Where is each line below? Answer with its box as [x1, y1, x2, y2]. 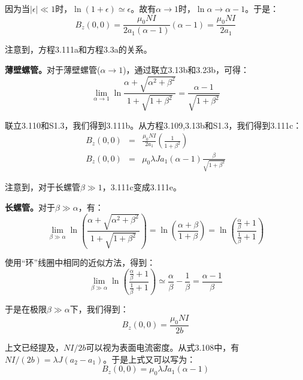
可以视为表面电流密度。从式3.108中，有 [86, 341, 240, 354]
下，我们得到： [69, 302, 129, 315]
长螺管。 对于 [5, 200, 55, 213]
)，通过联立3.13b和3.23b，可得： [123, 63, 249, 76]
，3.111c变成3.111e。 [102, 181, 181, 193]
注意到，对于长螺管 [5, 181, 80, 193]
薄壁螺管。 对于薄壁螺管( [5, 63, 101, 76]
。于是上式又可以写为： [103, 352, 196, 365]
